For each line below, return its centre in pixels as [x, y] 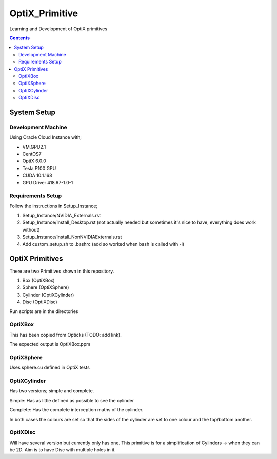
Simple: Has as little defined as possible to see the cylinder [72, 400]
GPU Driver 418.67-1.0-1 [48, 182]
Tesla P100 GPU [39, 168]
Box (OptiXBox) [38, 280]
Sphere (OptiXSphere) [46, 287]
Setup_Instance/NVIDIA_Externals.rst [62, 216]
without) [31, 229]
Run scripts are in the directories [44, 311]
